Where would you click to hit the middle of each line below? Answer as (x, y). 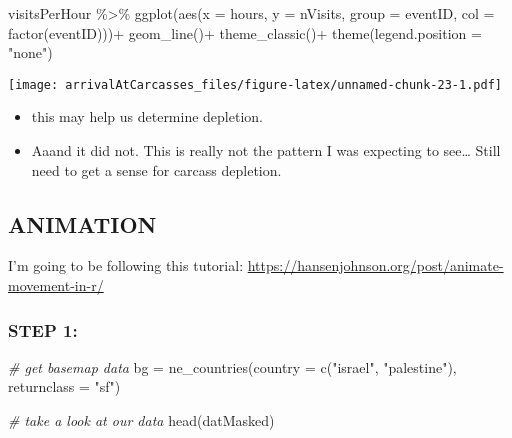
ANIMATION (82, 223)
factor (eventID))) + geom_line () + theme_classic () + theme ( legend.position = (245, 32)
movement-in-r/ (56, 285)
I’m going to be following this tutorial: (126, 265)
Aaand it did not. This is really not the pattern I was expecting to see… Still (266, 150)
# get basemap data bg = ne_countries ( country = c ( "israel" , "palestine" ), (232, 366)
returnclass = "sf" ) (64, 386)
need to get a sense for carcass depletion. (156, 169)
